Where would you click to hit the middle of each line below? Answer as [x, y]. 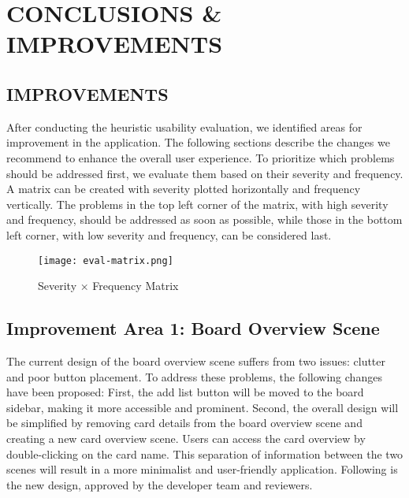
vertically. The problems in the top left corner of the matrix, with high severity [197, 204]
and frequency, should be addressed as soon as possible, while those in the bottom [204, 219]
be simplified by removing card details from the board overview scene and [184, 423]
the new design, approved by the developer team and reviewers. [160, 484]
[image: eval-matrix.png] [106, 260]
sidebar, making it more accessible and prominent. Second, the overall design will [203, 407]
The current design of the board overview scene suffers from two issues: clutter [196, 360]
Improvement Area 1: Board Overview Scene [193, 328]
